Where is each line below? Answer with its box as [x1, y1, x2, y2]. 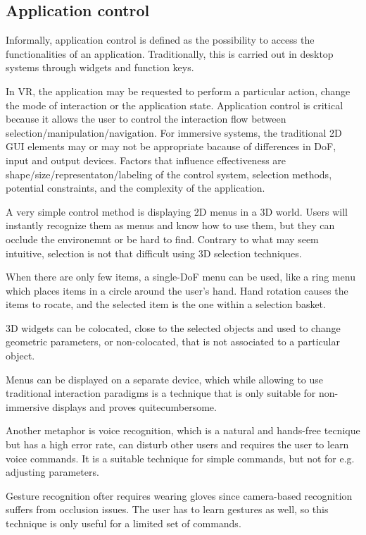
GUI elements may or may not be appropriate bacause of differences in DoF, [6, 139, 336, 154]
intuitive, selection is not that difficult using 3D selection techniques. [6, 245, 302, 260]
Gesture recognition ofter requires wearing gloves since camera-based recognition [6, 488, 353, 503]
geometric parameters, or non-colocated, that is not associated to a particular [6, 334, 340, 349]
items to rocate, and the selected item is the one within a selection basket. [6, 297, 326, 312]
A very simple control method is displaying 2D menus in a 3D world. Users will [6, 204, 348, 219]
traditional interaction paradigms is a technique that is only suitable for [6, 386, 316, 400]
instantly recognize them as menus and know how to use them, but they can [6, 218, 335, 233]
